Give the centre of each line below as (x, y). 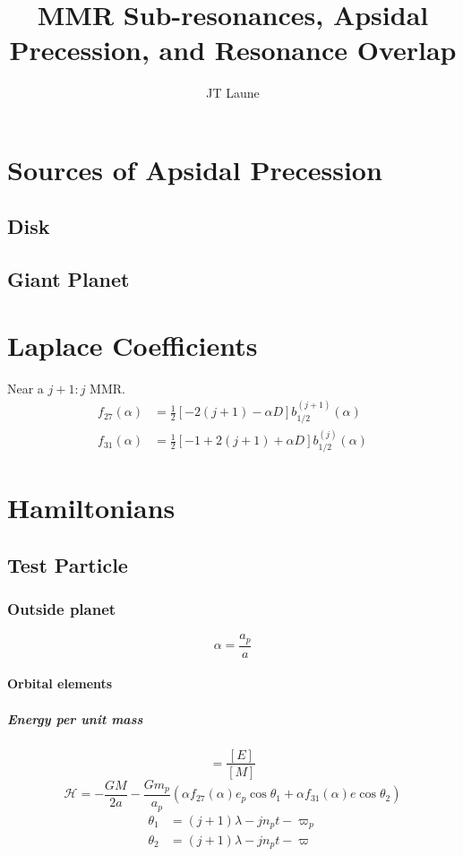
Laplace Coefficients (133, 345)
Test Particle (68, 564)
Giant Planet (69, 279)
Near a (26, 388)
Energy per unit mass (75, 718)
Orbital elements (60, 683)
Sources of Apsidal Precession (195, 169)
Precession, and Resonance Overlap (233, 50)
